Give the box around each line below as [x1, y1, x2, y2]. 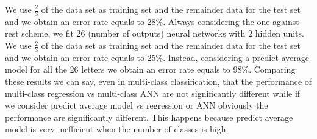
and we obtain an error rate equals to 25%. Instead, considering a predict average [5, 51, 310, 63]
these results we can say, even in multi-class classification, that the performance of [5, 75, 312, 88]
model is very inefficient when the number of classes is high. [5, 123, 229, 135]
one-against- [257, 15, 302, 27]
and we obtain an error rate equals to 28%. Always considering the [5, 15, 254, 27]
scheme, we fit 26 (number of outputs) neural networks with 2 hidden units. [21, 27, 304, 40]
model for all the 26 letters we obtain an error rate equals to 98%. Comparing [5, 63, 296, 76]
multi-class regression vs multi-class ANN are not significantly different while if [5, 87, 301, 99]
